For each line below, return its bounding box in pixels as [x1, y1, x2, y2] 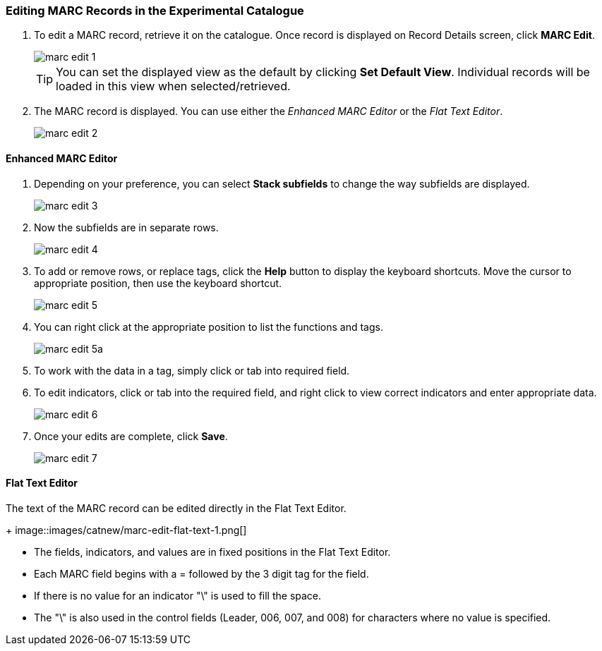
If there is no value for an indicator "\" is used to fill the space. [34, 589, 322, 602]
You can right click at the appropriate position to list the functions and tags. [34, 320, 383, 333]
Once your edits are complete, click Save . [34, 430, 228, 442]
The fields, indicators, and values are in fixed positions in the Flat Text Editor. [34, 545, 391, 558]
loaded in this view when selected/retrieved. [56, 79, 291, 94]
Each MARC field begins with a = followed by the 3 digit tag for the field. [34, 567, 369, 580]
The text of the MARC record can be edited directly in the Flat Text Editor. [6, 501, 347, 514]
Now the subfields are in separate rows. [34, 221, 219, 233]
